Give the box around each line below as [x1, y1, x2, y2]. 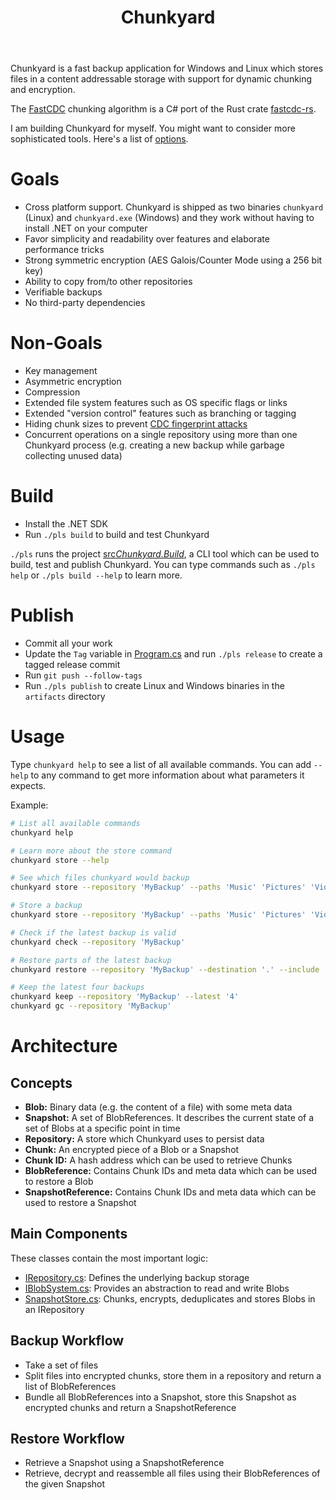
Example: [10, 799, 49, 811]
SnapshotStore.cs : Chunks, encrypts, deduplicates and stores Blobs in [24, 1292, 316, 1305]
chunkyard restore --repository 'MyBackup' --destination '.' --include [10, 964, 320, 975]
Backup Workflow [10, 1332, 125, 1350]
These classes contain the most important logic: [10, 1252, 208, 1264]
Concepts [10, 1074, 73, 1091]
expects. [10, 779, 47, 791]
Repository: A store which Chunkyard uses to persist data [24, 1133, 265, 1145]
